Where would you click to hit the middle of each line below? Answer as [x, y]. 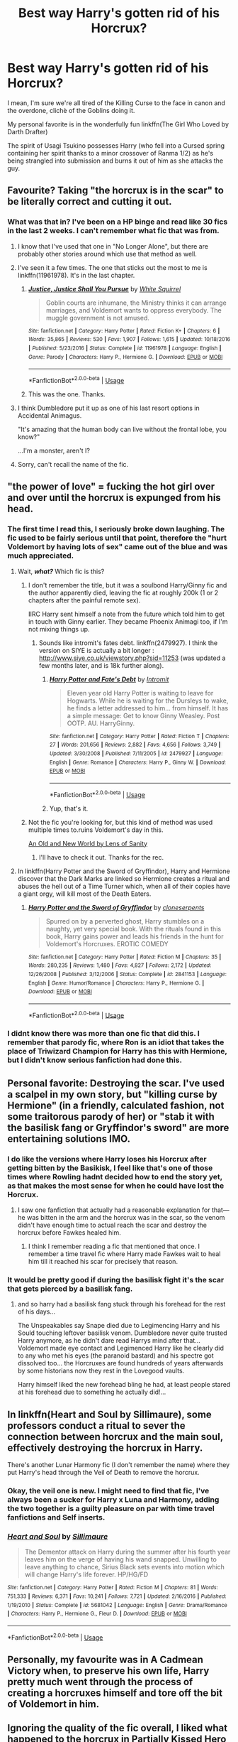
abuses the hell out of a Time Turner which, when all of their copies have [124, 886]
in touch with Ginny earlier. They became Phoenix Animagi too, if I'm [128, 621]
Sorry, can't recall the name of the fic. [73, 464]
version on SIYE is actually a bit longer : [96, 650]
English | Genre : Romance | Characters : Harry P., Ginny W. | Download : [138, 762]
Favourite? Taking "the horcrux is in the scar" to [116, 191]
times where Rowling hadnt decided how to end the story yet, [115, 1176]
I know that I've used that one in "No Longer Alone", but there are [113, 246]
